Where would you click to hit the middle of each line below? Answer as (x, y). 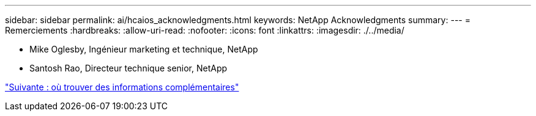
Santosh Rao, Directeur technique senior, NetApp (128, 68)
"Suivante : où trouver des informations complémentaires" (122, 87)
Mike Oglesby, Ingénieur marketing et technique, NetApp (144, 49)
